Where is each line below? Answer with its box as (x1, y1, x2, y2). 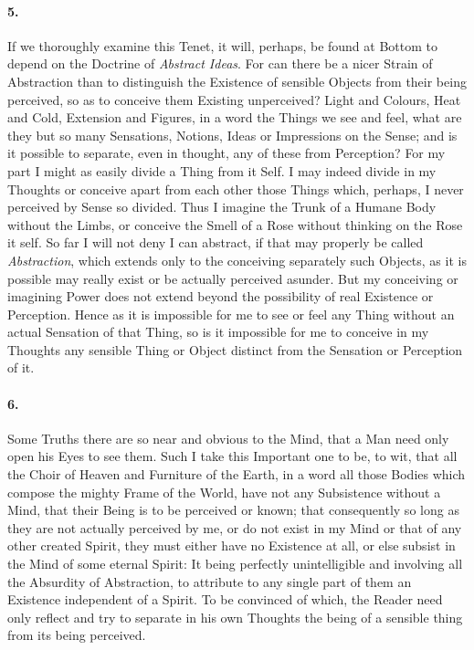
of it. (7, 358, 35, 377)
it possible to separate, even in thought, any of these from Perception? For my (7, 143, 446, 162)
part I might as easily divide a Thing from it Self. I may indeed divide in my (7, 161, 437, 180)
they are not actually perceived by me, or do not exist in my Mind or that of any (7, 518, 462, 537)
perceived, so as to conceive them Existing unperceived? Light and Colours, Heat (7, 89, 461, 109)
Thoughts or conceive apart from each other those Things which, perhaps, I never (7, 179, 464, 198)
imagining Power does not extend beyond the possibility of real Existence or (7, 287, 434, 306)
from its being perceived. (7, 625, 146, 645)
